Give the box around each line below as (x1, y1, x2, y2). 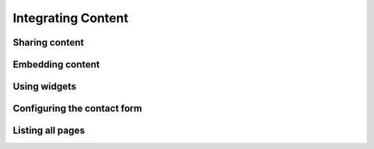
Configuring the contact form (12, 103, 142, 115)
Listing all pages (12, 125, 85, 137)
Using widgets (12, 81, 76, 92)
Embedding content (12, 59, 100, 70)
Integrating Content (12, 10, 129, 26)
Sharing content (12, 37, 84, 48)
